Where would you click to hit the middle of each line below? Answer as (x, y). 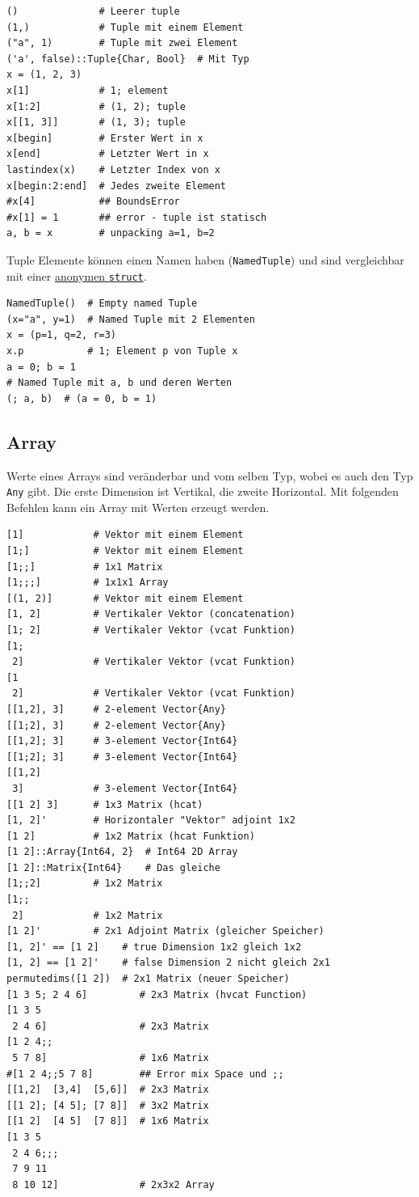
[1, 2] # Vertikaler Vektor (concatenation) (151, 614)
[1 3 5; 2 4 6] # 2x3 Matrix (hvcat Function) (157, 994)
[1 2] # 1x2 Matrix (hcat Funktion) (131, 836)
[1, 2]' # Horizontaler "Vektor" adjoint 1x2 (151, 821)
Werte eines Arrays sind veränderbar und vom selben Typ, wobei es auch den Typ (210, 475)
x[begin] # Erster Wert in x (105, 138)
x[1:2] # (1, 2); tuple (96, 106)
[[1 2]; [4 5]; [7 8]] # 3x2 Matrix (108, 1105)
